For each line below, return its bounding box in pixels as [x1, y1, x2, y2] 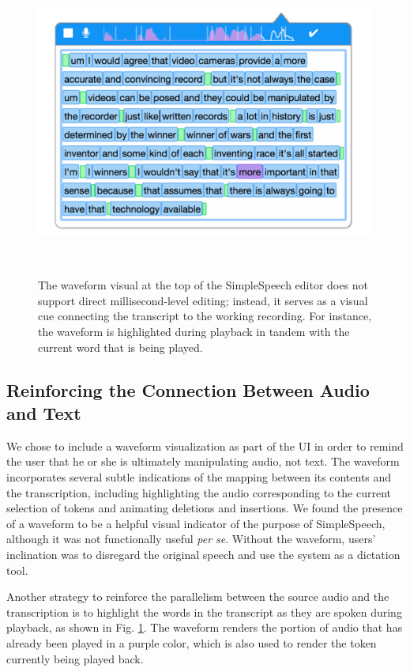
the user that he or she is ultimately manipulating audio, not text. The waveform [6, 453, 400, 470]
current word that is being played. [38, 338, 203, 355]
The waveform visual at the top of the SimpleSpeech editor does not [38, 277, 368, 293]
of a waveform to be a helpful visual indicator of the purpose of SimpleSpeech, [6, 515, 386, 531]
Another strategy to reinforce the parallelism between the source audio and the [6, 588, 389, 605]
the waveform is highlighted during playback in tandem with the [38, 323, 350, 340]
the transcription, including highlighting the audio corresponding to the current [6, 484, 391, 500]
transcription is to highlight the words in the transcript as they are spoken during [6, 603, 402, 620]
